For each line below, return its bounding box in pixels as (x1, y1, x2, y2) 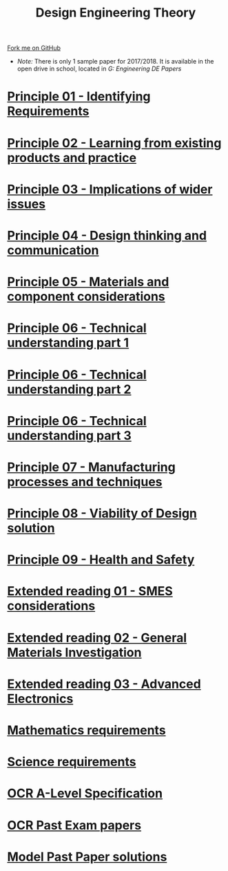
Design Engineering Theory (35, 5, 196, 21)
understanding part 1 (7, 335, 129, 350)
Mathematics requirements (7, 722, 167, 738)
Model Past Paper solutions (7, 849, 167, 865)
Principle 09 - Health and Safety (7, 552, 195, 568)
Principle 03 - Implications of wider (7, 181, 213, 197)
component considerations (7, 289, 165, 305)
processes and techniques (7, 474, 163, 489)
